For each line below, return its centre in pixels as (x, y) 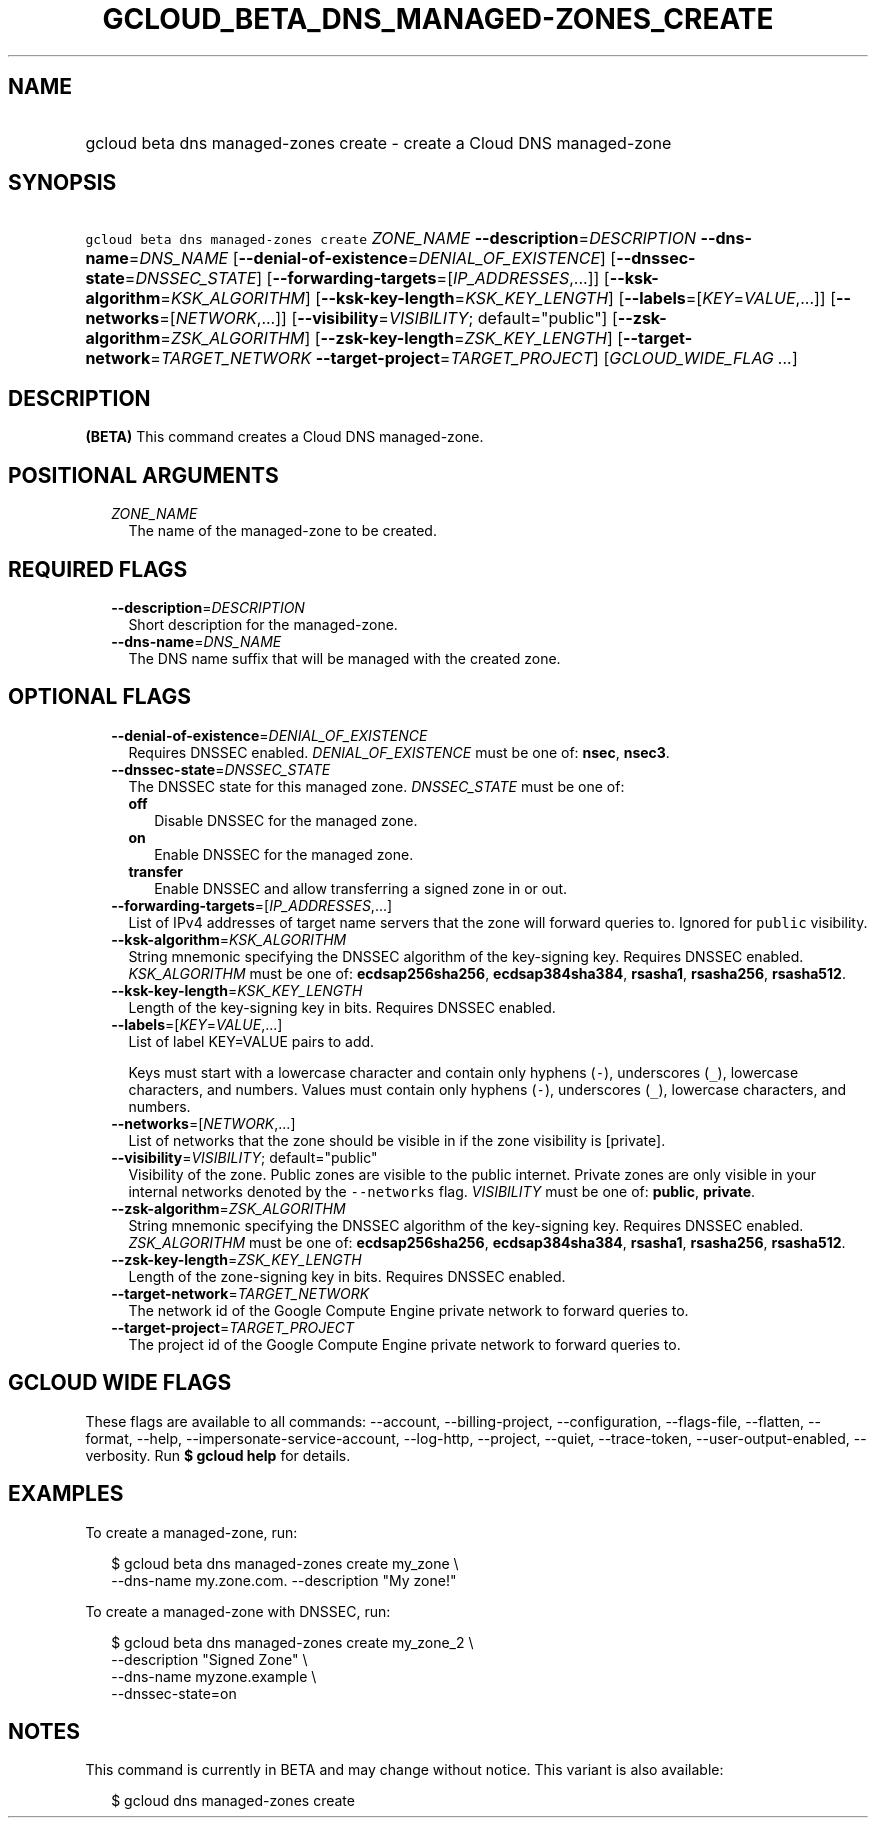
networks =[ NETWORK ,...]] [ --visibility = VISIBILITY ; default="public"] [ (351, 318)
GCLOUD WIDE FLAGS (120, 1383)
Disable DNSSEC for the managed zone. (286, 820)
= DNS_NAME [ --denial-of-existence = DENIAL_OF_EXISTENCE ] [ (372, 258)
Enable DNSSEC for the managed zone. (284, 854)
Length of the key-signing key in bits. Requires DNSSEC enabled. (342, 1007)
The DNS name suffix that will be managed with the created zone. (344, 658)
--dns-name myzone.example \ (214, 1676)
